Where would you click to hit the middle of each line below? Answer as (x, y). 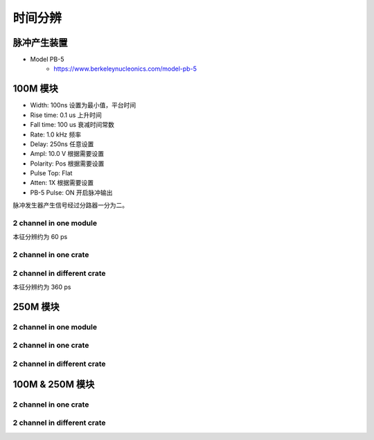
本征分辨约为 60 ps (40, 237)
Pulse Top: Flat (51, 173)
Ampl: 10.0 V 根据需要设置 (67, 154)
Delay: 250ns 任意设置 (62, 144)
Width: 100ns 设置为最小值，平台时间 (83, 105)
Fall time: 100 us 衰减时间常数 (72, 125)
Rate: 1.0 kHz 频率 (56, 134)
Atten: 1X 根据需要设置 (62, 183)
